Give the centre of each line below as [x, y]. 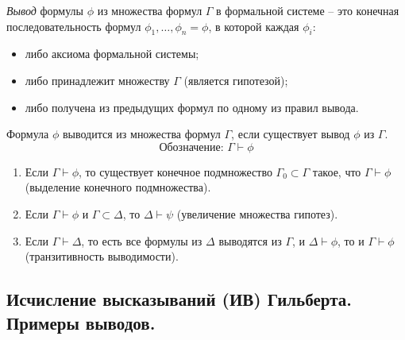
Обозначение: [191, 147]
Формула [28, 134]
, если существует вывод [291, 134]
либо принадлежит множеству [97, 80]
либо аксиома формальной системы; [112, 54]
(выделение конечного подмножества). [118, 187]
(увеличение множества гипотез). [257, 213]
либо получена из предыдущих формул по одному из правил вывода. [192, 107]
